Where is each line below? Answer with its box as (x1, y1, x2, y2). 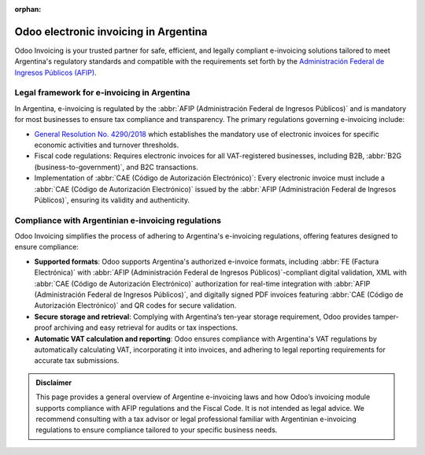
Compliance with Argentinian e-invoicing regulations (14, 215, 222, 226)
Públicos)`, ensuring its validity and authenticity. (34, 195, 190, 205)
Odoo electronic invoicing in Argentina (14, 24, 208, 39)
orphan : (14, 5, 42, 13)
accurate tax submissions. (34, 356, 120, 365)
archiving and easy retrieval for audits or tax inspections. (54, 323, 238, 332)
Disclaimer (35, 378, 72, 387)
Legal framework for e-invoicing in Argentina (14, 87, 190, 98)
